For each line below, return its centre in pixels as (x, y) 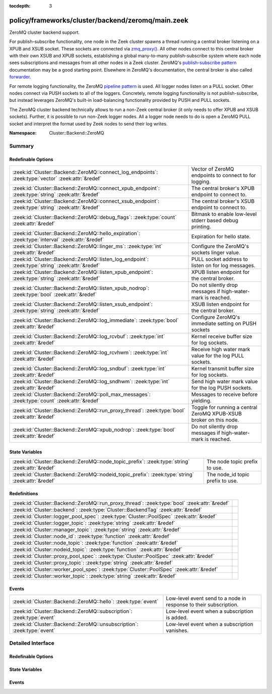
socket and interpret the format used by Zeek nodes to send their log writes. (89, 124)
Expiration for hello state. (221, 236)
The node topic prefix (232, 461)
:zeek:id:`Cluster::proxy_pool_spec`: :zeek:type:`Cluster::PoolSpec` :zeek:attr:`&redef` (114, 556)
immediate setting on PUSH (224, 323)
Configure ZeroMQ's (216, 317)
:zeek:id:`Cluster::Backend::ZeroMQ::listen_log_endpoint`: (80, 259)
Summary (22, 146)
